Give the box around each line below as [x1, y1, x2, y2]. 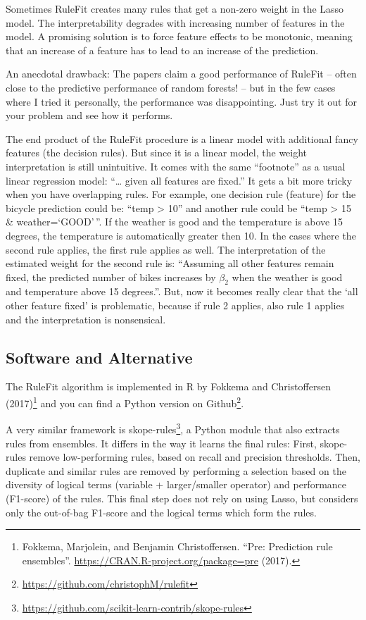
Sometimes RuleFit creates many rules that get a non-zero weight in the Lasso [6, 1, 344, 15]
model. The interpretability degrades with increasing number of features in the [6, 15, 345, 30]
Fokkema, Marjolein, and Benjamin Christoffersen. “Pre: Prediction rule [22, 539, 333, 554]
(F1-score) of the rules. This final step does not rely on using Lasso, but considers [6, 490, 358, 505]
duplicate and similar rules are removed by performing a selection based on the [6, 463, 346, 478]
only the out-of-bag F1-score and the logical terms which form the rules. [6, 504, 317, 519]
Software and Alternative [6, 346, 193, 368]
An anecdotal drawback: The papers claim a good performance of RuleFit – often [6, 66, 357, 81]
